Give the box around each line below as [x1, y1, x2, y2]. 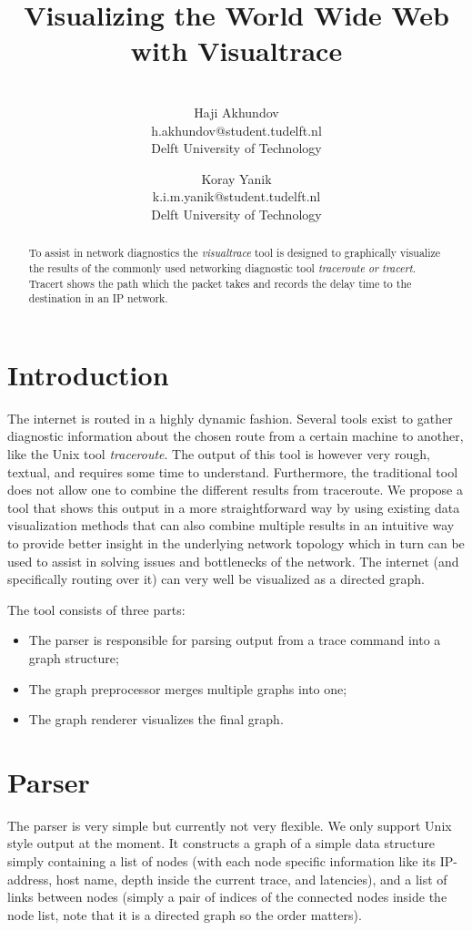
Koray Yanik [201, 169, 272, 188]
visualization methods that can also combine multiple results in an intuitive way [7, 516, 455, 535]
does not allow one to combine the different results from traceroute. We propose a [7, 480, 464, 499]
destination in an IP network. [28, 291, 168, 306]
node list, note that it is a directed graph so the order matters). [7, 905, 362, 924]
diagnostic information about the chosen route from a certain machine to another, [7, 426, 464, 445]
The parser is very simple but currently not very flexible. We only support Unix [7, 815, 452, 834]
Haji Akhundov [194, 102, 279, 121]
